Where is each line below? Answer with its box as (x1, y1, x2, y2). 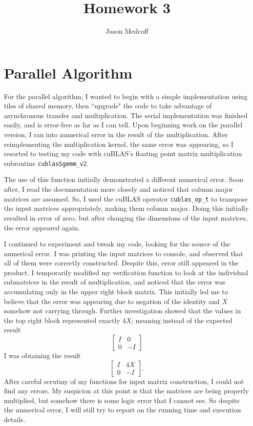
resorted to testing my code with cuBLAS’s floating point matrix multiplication (4, 148, 242, 159)
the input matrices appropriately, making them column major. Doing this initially (4, 203, 249, 213)
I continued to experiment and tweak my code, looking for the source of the (4, 239, 230, 249)
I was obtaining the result (4, 350, 81, 361)
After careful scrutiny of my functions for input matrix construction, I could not (4, 376, 244, 386)
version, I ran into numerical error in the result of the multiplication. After (4, 129, 228, 140)
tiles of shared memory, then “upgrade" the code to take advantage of (4, 101, 212, 111)
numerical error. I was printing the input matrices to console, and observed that (4, 248, 243, 258)
